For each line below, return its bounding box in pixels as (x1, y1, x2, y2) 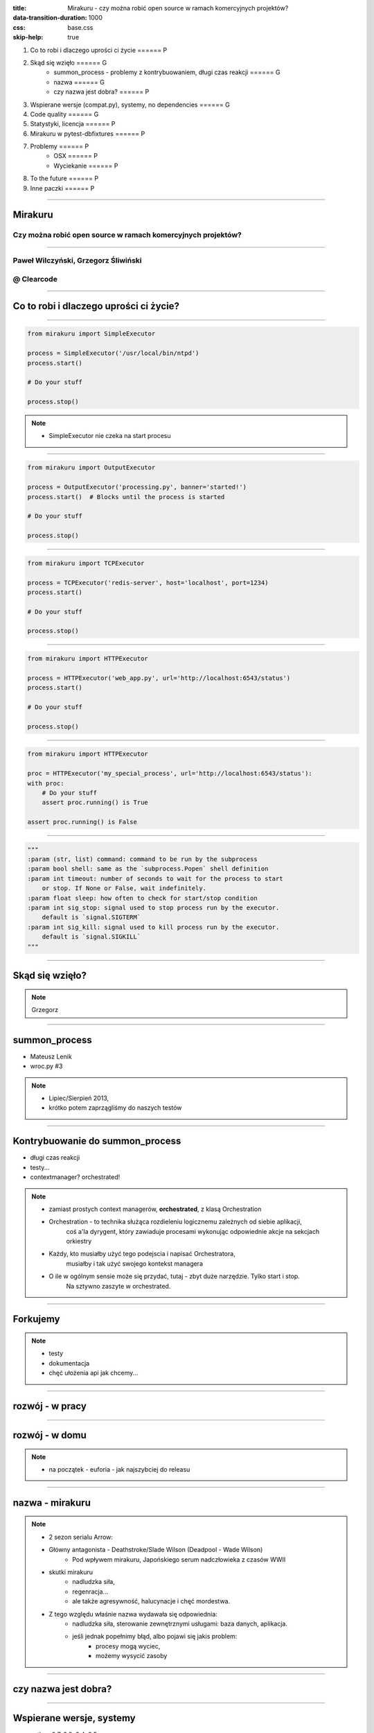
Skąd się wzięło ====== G (30, 58, 107, 67)
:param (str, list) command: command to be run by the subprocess (27, 855, 258, 863)
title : (12, 4, 27, 12)
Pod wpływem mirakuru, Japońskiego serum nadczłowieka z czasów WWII (72, 1555, 286, 1563)
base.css (67, 23, 93, 31)
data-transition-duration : (12, 14, 87, 22)
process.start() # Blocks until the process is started (27, 493, 225, 500)
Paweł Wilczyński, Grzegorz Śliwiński (12, 255, 142, 265)
